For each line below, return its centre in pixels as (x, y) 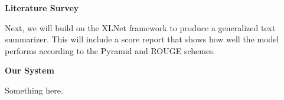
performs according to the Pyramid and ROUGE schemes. (110, 50)
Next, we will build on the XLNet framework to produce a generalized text (140, 27)
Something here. (34, 90)
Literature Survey (42, 8)
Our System (30, 70)
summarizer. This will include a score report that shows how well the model (142, 39)
